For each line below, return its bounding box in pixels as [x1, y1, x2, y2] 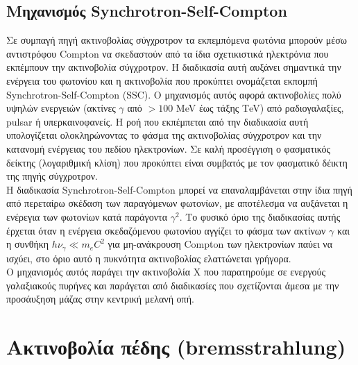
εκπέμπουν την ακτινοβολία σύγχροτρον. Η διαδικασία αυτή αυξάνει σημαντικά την [6, 60, 341, 74]
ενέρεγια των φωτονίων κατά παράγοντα [6, 209, 168, 223]
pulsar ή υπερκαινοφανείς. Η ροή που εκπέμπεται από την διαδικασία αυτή [6, 114, 309, 128]
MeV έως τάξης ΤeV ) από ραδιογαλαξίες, [176, 101, 344, 115]
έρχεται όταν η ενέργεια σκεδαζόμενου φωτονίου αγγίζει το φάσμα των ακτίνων [6, 223, 326, 237]
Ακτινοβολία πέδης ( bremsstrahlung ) [6, 332, 346, 361]
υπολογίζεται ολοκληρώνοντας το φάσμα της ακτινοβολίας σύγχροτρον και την [6, 128, 322, 142]
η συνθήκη [6, 237, 49, 251]
